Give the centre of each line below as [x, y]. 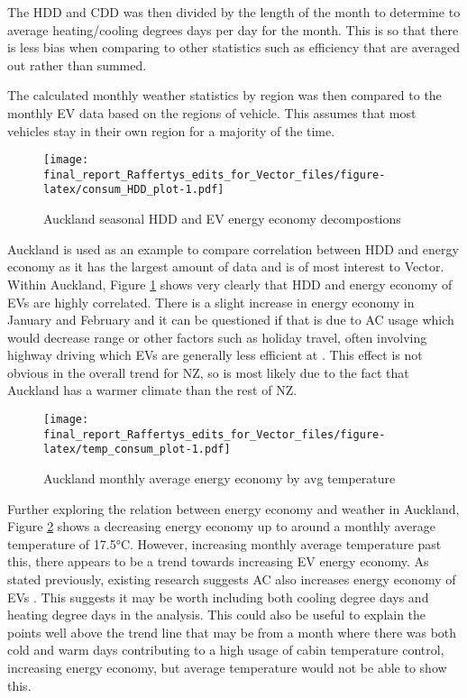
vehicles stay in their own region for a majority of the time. [171, 130]
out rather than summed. [77, 64]
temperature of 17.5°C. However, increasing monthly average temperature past [224, 543]
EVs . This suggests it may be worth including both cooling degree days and [218, 597]
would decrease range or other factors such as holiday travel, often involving [217, 337]
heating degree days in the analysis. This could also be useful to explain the [217, 615]
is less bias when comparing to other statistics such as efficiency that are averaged [234, 47]
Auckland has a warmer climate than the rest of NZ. [152, 390]
